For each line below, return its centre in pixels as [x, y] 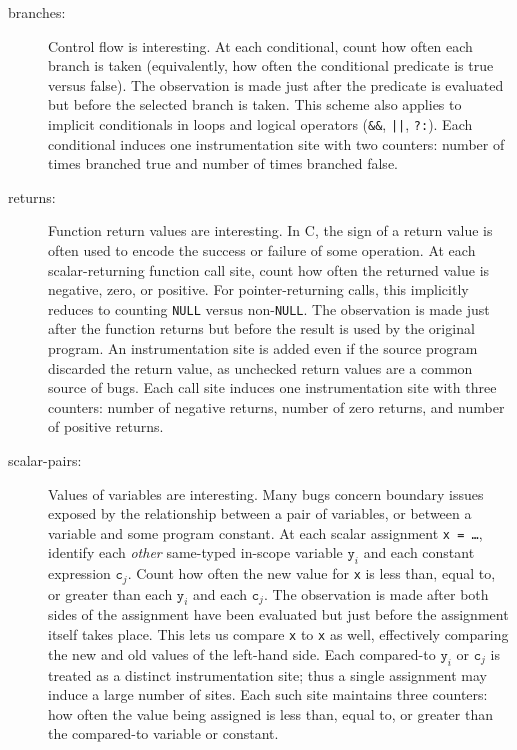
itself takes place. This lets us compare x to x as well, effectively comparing [278, 634]
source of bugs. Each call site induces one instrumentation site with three [272, 387]
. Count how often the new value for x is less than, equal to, [311, 573]
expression [79, 573]
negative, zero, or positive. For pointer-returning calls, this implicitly [258, 289]
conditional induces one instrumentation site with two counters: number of [276, 143]
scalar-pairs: [45, 460]
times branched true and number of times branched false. [223, 163]
